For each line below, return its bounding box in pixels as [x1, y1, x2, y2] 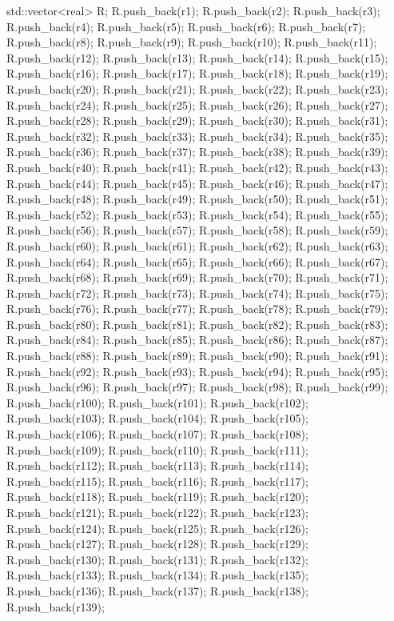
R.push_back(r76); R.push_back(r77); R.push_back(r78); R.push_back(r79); [6, 300, 388, 317]
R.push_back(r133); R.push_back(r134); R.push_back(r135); [6, 567, 308, 583]
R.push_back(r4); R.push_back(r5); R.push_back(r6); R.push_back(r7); [6, 18, 366, 34]
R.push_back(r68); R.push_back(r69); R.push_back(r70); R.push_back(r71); [6, 269, 388, 286]
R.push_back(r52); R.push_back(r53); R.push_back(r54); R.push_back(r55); [6, 206, 388, 222]
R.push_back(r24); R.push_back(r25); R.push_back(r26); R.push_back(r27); [6, 96, 388, 113]
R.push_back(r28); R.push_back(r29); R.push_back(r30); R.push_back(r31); [6, 112, 388, 129]
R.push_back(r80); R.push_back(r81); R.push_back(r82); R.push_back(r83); [6, 315, 388, 332]
